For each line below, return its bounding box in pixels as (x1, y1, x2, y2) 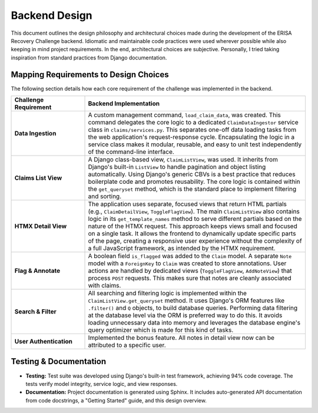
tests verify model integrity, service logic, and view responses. (25, 380, 178, 387)
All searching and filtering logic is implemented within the (88, 289, 247, 298)
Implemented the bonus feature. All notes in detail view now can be (88, 333, 275, 342)
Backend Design (11, 9, 92, 22)
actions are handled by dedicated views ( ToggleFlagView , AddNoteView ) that (88, 267, 293, 275)
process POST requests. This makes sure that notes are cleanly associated (88, 274, 291, 282)
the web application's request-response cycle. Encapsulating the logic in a (88, 133, 294, 141)
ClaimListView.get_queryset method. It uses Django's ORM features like (88, 296, 285, 305)
